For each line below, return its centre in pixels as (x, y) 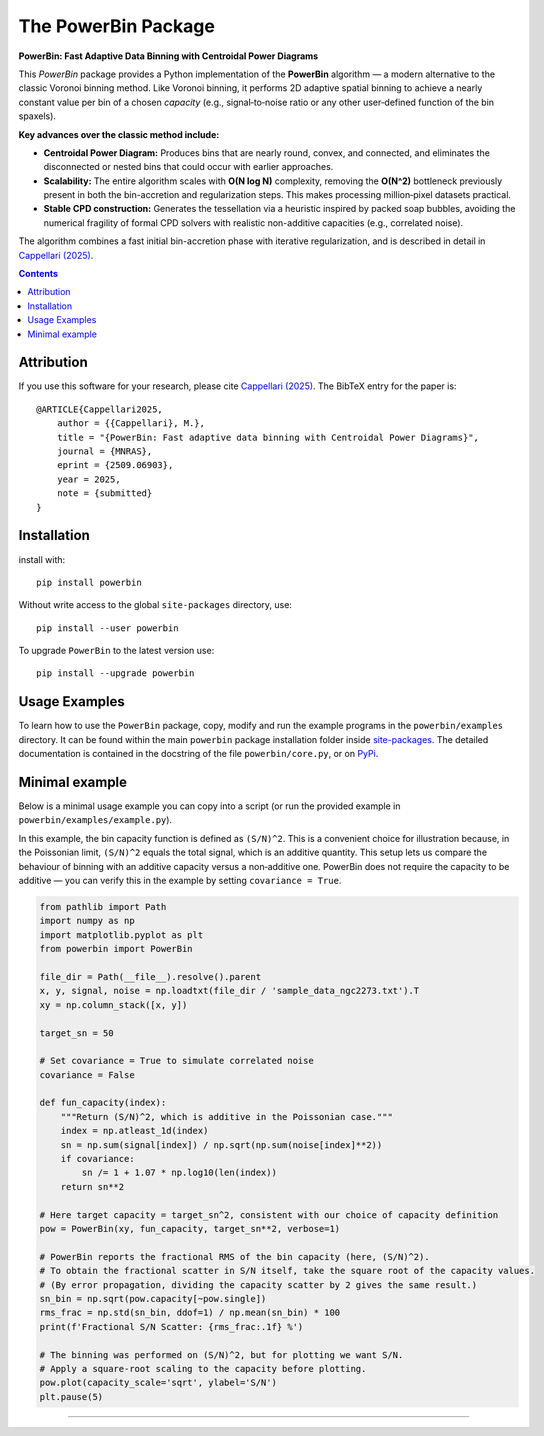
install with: (42, 559)
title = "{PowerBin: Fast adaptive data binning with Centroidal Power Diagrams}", (268, 437)
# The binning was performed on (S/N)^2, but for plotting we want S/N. (221, 1354)
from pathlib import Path (103, 906)
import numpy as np (87, 921)
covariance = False (87, 1074)
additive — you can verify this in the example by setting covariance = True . (180, 881)
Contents (38, 274)
